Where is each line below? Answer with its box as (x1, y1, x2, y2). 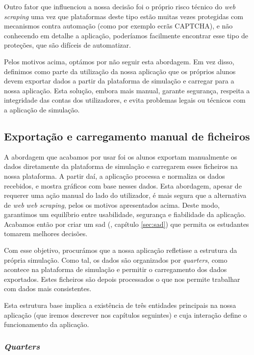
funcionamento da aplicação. (4, 319, 89, 329)
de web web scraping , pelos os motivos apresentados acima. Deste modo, (4, 199, 220, 210)
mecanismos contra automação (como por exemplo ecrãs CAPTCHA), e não (4, 21, 233, 31)
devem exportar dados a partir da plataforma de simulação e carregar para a (4, 76, 234, 86)
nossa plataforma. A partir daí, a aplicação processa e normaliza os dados (4, 170, 225, 181)
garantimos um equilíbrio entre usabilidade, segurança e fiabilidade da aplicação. (4, 209, 246, 219)
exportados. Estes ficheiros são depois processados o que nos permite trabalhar (4, 273, 240, 284)
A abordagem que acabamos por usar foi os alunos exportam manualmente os (4, 151, 237, 162)
